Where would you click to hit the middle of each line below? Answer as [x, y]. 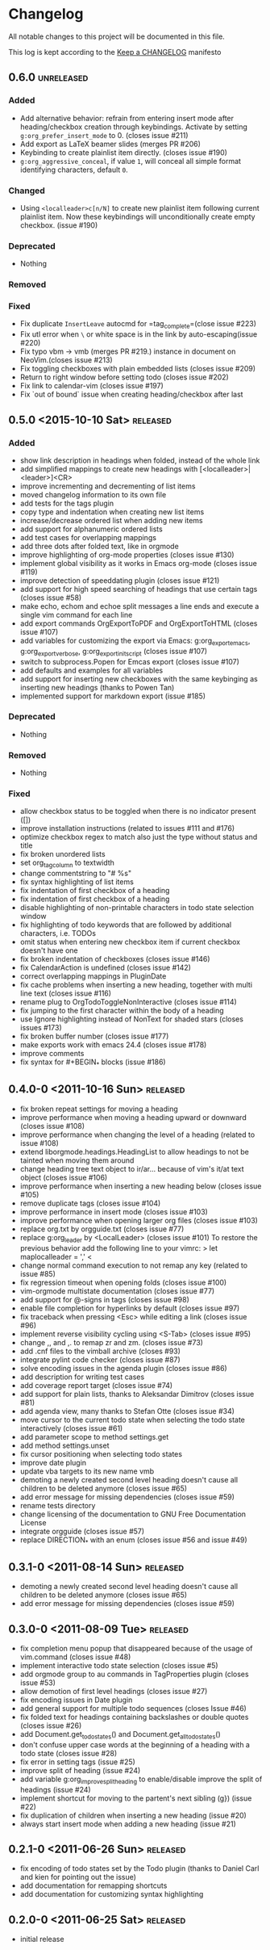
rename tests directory [58, 1505]
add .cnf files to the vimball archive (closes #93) [100, 1351]
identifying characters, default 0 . [74, 170]
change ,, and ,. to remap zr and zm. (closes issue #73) [112, 1342]
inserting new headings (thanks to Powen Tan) [97, 687]
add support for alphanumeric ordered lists [91, 529]
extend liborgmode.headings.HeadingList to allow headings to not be [135, 1151]
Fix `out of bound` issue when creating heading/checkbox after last [131, 394]
